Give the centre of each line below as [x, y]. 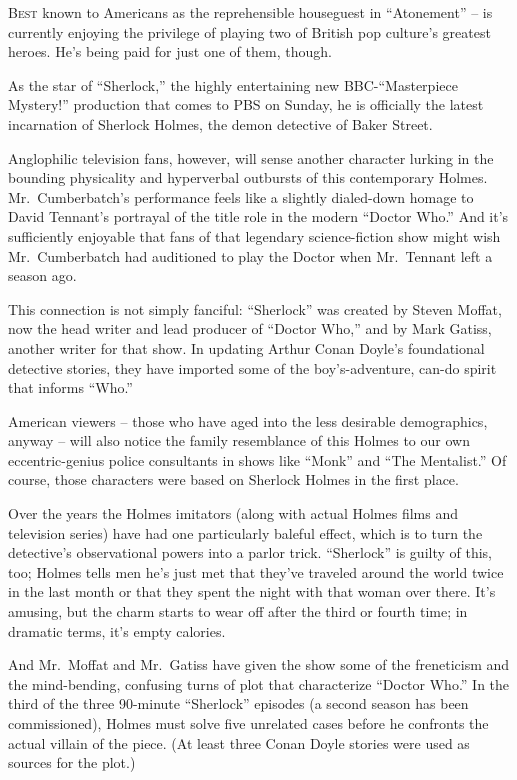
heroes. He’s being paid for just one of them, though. [170, 51]
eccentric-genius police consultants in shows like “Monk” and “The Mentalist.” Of [257, 459]
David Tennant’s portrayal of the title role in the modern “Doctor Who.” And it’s [258, 216]
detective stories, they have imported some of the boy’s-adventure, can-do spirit [252, 367]
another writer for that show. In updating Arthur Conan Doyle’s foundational [246, 347]
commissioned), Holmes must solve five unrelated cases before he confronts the [248, 723]
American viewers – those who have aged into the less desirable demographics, [248, 420]
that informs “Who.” [70, 387]
